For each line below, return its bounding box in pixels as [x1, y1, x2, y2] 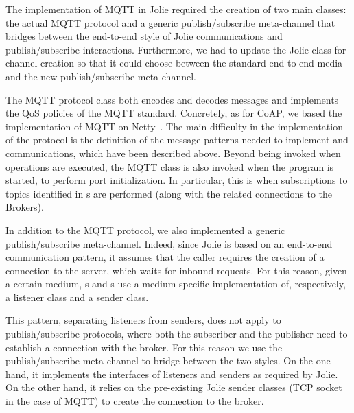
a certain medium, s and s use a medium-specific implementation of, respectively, [5, 276, 346, 291]
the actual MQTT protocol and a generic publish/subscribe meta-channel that [5, 15, 335, 29]
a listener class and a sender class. [5, 290, 149, 304]
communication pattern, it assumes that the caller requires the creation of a [5, 250, 324, 264]
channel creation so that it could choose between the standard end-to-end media [5, 56, 343, 70]
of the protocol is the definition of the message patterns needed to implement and [5, 132, 349, 147]
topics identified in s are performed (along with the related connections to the [5, 186, 332, 200]
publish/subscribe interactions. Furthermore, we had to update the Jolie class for [5, 42, 346, 56]
